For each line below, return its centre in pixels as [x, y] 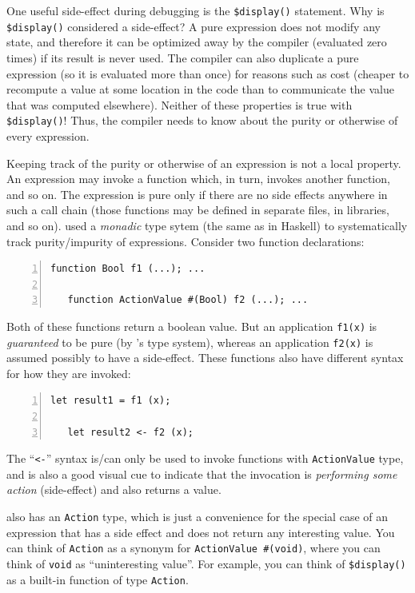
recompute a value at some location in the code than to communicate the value [201, 89]
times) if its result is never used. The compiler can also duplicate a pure [183, 57]
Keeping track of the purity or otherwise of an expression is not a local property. [204, 163]
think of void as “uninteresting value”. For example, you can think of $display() [206, 563]
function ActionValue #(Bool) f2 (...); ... [188, 300]
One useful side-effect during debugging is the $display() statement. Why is [196, 10]
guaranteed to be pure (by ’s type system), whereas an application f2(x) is [190, 342]
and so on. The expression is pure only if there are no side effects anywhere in [197, 194]
